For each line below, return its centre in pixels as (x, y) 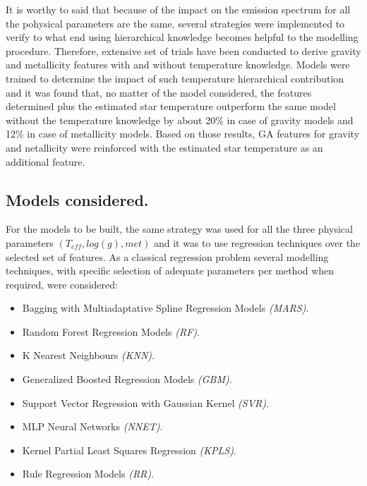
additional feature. (46, 161)
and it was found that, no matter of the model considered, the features (159, 92)
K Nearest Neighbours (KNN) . (88, 355)
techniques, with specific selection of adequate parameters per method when (170, 271)
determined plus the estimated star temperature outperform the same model (171, 106)
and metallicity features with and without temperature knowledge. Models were (178, 65)
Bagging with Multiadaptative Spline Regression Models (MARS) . (166, 308)
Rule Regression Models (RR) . (88, 474)
